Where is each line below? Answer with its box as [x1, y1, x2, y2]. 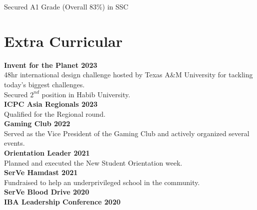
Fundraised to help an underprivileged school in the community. [4, 177, 200, 187]
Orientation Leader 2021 [4, 148, 90, 158]
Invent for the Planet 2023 [4, 59, 97, 70]
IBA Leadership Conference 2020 [4, 197, 120, 207]
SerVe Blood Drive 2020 [4, 187, 89, 197]
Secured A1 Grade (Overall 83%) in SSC [4, 1, 128, 11]
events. [4, 138, 25, 148]
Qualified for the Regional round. [4, 108, 105, 119]
